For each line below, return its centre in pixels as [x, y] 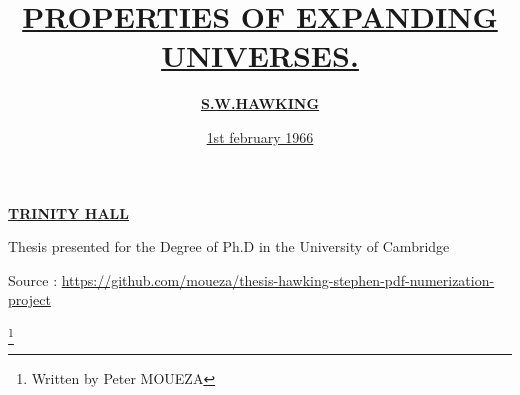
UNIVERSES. [260, 55]
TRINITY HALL [68, 212]
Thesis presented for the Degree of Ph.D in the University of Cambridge [229, 246]
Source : [33, 279]
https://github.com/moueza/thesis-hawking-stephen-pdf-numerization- [278, 279]
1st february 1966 [260, 136]
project [29, 299]
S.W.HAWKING [260, 103]
